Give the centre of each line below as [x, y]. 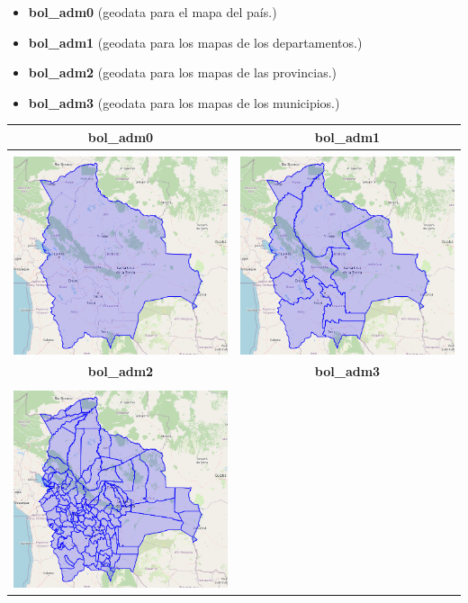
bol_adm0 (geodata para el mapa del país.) [153, 12]
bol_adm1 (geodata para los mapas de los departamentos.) [195, 42]
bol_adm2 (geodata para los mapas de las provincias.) [182, 72]
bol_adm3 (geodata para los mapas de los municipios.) [184, 102]
